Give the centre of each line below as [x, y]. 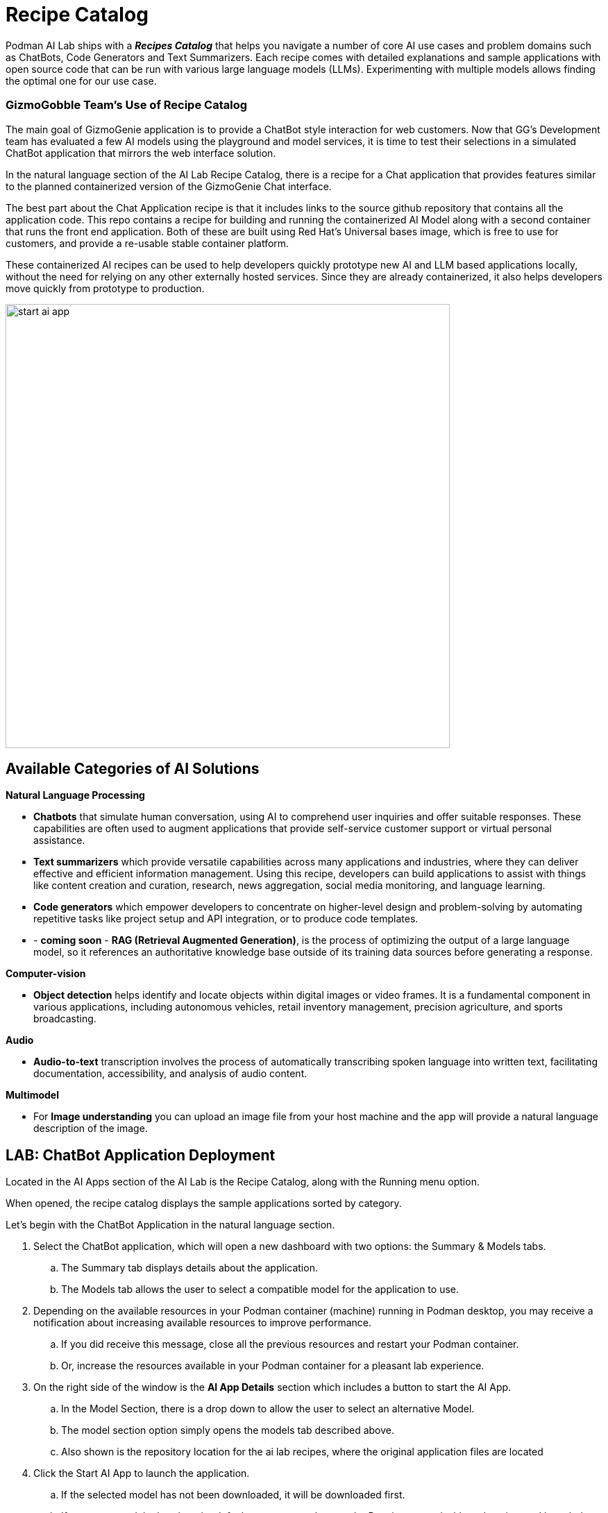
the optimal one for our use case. [81, 81]
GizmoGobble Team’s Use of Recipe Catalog [127, 105]
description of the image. [91, 1129]
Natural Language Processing [75, 795]
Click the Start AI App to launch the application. [142, 1473]
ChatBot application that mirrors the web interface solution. [141, 153]
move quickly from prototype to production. [105, 288]
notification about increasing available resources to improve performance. [202, 1323]
